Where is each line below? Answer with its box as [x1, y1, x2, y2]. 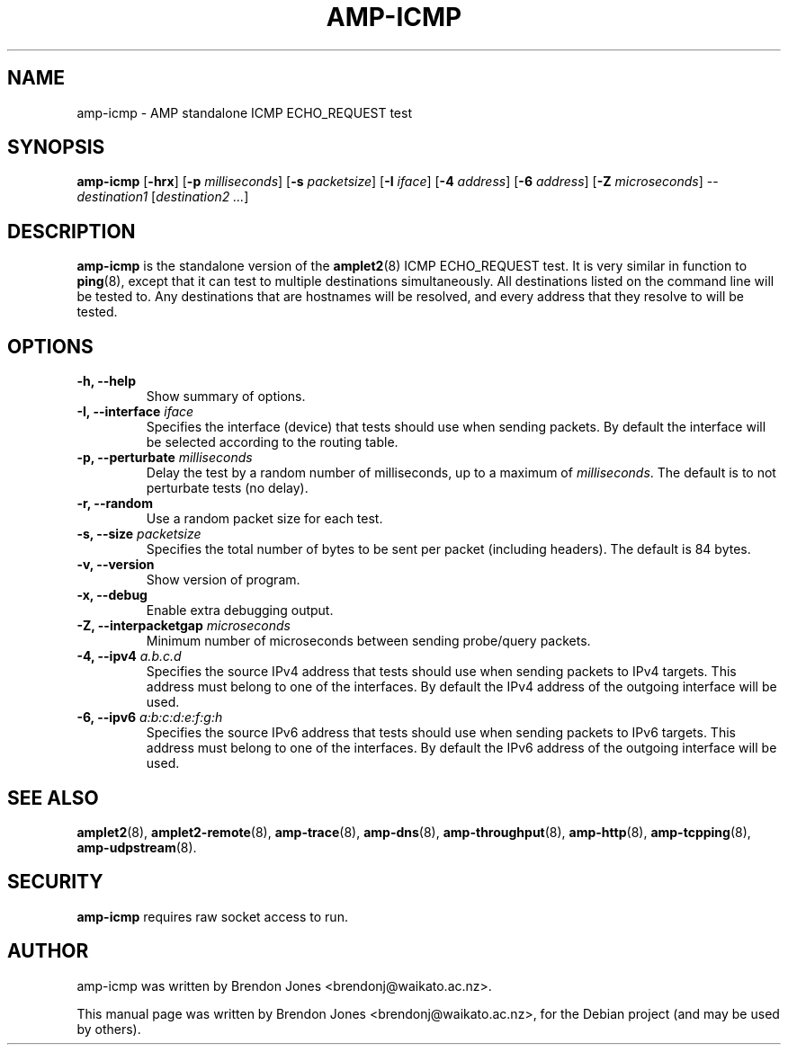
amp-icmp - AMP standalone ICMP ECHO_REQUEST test [76, 104, 413, 120]
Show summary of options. [146, 388, 306, 405]
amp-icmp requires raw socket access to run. [76, 908, 348, 924]
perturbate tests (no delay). [146, 480, 309, 496]
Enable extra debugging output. [146, 602, 334, 619]
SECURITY [7, 870, 103, 894]
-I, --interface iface [76, 404, 194, 420]
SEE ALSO [7, 786, 99, 809]
